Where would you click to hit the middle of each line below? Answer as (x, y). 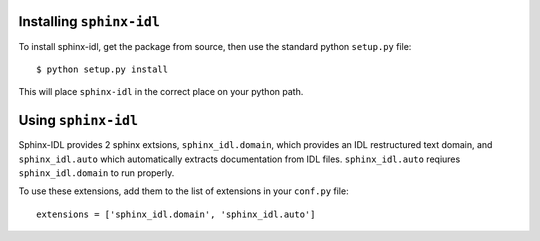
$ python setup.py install (102, 69)
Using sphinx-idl (78, 120)
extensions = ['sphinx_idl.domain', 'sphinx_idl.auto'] (176, 214)
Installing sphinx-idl (89, 21)
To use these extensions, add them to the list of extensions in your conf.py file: (183, 191)
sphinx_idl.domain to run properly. (96, 172)
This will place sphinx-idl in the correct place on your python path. (161, 92)
